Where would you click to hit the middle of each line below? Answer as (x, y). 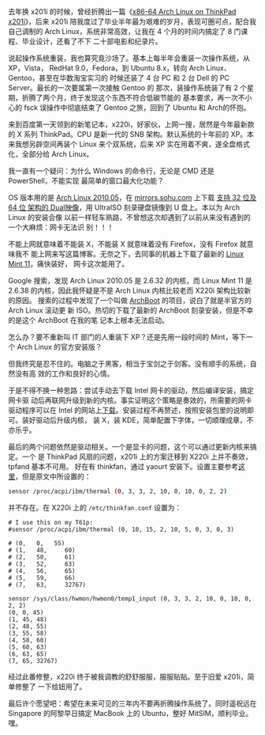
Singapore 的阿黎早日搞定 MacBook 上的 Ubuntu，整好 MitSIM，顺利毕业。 (131, 713)
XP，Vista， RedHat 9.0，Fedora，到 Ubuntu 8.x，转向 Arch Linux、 (119, 68)
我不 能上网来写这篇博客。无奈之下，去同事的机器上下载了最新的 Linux (129, 254)
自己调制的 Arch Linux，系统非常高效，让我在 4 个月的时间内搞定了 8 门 (125, 31)
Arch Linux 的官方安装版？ (60, 347)
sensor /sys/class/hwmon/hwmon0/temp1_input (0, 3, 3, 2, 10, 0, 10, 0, (130, 599)
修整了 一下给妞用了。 (50, 686)
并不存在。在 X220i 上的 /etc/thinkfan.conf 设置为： (95, 507)
